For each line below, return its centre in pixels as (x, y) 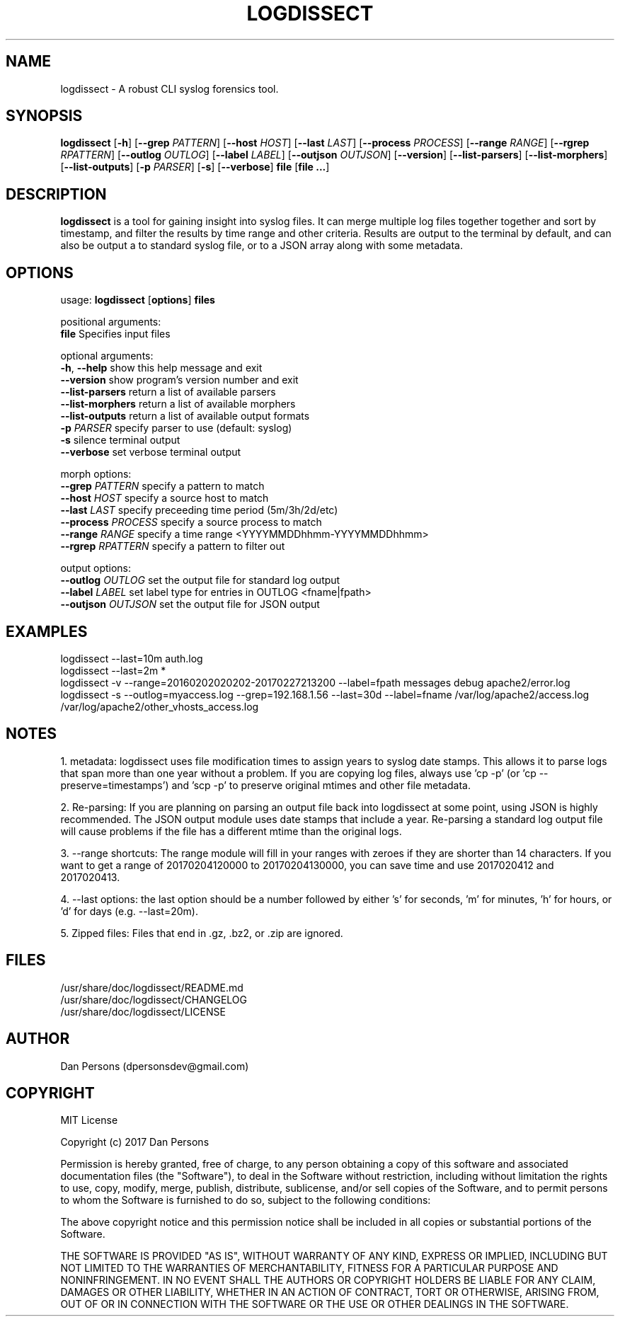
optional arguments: (107, 356)
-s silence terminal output (120, 440)
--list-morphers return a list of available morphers (178, 404)
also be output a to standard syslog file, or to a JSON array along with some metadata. (262, 246)
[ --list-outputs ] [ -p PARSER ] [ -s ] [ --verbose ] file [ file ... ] (195, 167)
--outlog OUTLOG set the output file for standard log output (200, 580)
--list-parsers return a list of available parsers (168, 392)
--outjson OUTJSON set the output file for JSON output (190, 604)
